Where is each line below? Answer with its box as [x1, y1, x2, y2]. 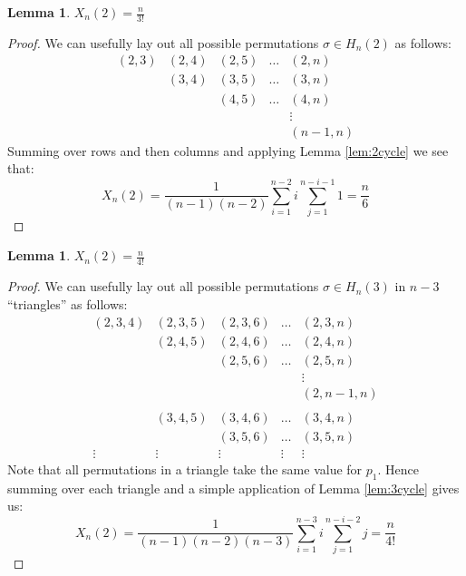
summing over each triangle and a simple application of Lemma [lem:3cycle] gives [7, 478, 460, 497]
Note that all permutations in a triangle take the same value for [7, 459, 363, 478]
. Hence [377, 459, 419, 478]
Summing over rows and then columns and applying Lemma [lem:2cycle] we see [7, 141, 449, 160]
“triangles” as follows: [7, 294, 128, 313]
